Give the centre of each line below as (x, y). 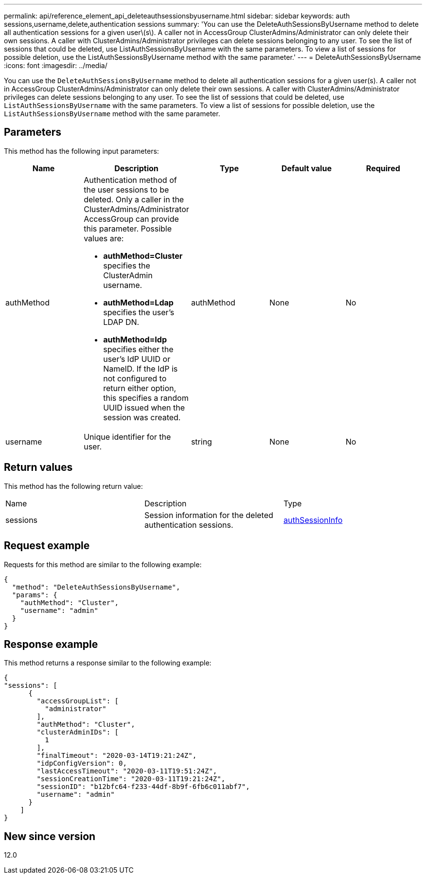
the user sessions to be (126, 189)
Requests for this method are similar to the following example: (103, 564)
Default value (306, 168)
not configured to (135, 378)
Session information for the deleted (209, 515)
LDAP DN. (121, 322)
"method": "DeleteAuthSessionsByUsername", (96, 587)
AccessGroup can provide (131, 219)
